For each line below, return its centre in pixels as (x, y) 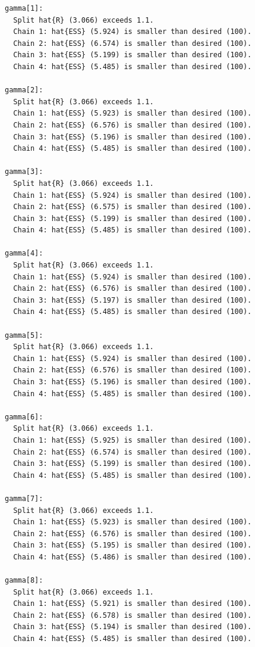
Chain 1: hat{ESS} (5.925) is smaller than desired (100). (133, 440)
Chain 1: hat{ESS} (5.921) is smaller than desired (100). (133, 604)
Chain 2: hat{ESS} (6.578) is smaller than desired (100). (133, 615)
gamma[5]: (24, 335)
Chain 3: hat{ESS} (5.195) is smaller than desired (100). (133, 545)
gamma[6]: (24, 417)
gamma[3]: (24, 172)
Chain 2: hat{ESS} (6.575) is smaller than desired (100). (133, 207)
